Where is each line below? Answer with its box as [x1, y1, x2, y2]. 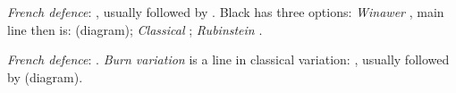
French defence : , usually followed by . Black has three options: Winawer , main [7, 3, 444, 21]
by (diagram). [7, 67, 83, 86]
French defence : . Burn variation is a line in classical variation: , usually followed [7, 50, 450, 69]
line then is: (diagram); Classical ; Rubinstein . [7, 20, 263, 38]
